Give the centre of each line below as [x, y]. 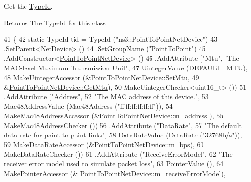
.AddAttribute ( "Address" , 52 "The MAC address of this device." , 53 [106, 96]
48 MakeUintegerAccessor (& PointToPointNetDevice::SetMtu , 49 [101, 77]
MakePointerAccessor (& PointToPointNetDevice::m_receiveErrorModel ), [115, 173]
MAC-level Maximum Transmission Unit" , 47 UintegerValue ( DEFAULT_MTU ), [126, 67]
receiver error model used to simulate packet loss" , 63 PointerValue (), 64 [114, 163]
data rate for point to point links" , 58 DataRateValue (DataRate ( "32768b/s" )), [123, 135]
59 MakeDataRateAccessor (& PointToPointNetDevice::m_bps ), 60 [104, 144]
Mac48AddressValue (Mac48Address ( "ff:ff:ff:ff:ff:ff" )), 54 [88, 106]
